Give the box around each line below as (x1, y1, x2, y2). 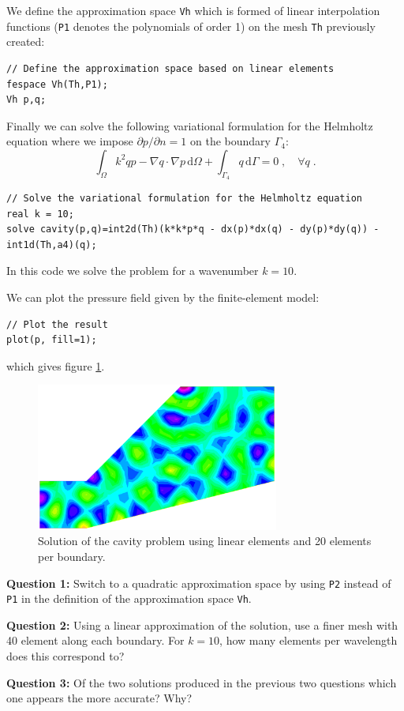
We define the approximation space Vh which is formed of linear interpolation (6, 2, 380, 18)
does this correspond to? (6, 648, 125, 664)
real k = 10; (6, 208, 74, 220)
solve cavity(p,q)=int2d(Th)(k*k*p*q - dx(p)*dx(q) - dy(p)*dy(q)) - (6, 224, 380, 235)
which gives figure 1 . (6, 357, 105, 374)
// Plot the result (6, 318, 108, 330)
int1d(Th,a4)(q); (6, 239, 97, 250)
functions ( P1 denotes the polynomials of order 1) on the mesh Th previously (6, 17, 376, 34)
